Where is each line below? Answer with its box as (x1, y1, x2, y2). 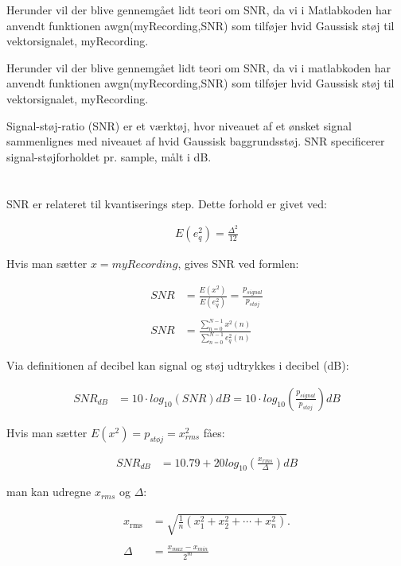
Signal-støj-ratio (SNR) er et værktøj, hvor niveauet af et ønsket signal (6, 117, 352, 134)
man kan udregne (6, 483, 91, 500)
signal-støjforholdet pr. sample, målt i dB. (6, 148, 212, 165)
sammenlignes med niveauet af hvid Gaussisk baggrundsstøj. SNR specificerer (6, 133, 385, 149)
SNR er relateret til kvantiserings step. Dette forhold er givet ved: (6, 195, 327, 211)
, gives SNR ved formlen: (177, 255, 299, 272)
